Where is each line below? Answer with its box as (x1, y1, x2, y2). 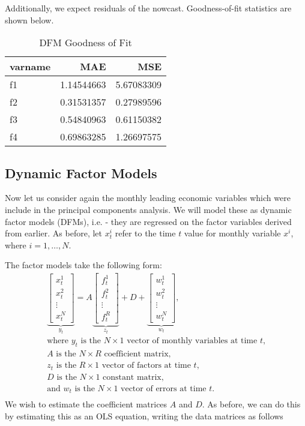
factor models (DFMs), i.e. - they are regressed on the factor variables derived (5, 215, 292, 227)
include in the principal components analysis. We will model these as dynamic (5, 203, 292, 215)
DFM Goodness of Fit (39, 35, 132, 50)
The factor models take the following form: (5, 259, 162, 271)
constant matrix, (103, 373, 164, 382)
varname (10, 59, 51, 74)
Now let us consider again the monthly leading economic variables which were (5, 191, 291, 204)
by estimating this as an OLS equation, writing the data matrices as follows (5, 409, 283, 422)
